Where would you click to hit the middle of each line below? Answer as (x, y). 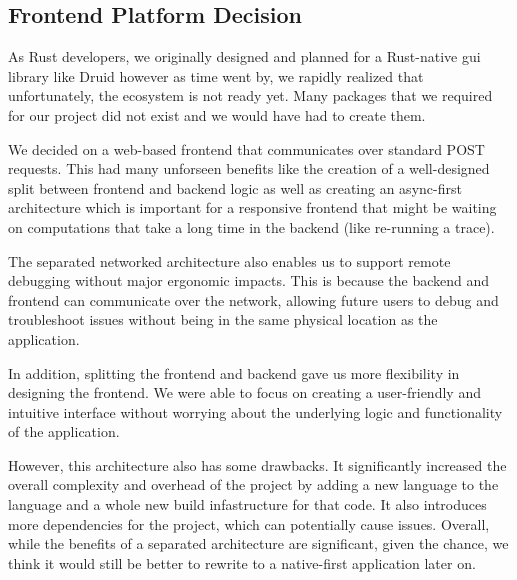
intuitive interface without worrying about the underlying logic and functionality (255, 411)
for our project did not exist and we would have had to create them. (217, 114)
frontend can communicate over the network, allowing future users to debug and (253, 299)
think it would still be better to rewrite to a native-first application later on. (242, 562)
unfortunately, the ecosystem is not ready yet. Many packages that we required (250, 95)
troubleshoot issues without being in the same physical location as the (223, 319)
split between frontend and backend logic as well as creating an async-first (235, 187)
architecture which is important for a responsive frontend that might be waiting (252, 207)
